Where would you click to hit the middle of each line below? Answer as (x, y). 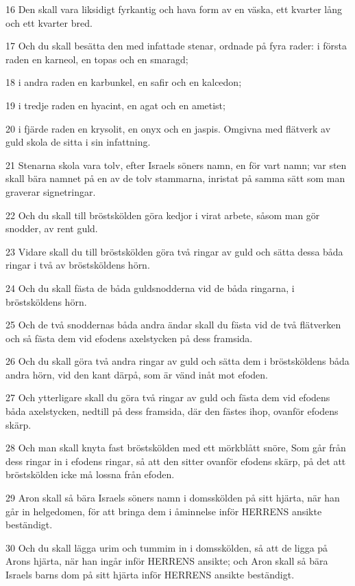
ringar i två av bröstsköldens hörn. (78, 265)
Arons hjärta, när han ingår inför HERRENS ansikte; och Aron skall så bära (167, 561)
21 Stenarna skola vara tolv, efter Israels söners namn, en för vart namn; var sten (176, 165)
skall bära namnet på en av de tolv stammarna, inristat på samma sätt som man (175, 178)
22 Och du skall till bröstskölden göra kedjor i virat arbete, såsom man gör (163, 215)
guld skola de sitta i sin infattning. (78, 142)
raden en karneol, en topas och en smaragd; (97, 59)
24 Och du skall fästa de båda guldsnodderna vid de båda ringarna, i (150, 288)
